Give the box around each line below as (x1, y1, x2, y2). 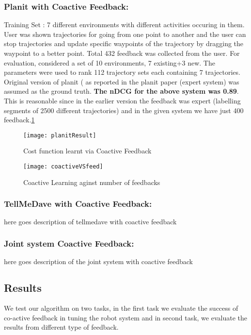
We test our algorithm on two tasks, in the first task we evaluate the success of (4, 303, 238, 313)
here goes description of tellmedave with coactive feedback (4, 217, 177, 227)
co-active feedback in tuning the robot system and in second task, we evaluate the (4, 312, 247, 322)
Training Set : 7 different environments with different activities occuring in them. (4, 19, 245, 30)
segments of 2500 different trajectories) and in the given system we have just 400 (4, 105, 244, 115)
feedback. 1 (4, 115, 35, 125)
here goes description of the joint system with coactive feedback (4, 256, 193, 267)
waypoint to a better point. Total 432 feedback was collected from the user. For (4, 48, 240, 58)
